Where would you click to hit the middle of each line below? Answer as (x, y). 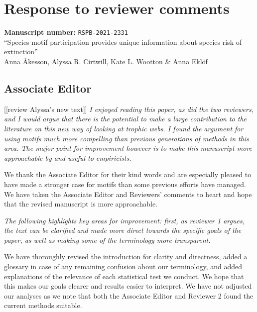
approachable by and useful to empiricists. (68, 157)
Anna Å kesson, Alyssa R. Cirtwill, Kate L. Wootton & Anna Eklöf (106, 61)
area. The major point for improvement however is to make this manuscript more (128, 148)
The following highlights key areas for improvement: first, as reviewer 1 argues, (124, 220)
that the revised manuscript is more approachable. (81, 204)
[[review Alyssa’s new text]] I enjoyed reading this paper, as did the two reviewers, (129, 109)
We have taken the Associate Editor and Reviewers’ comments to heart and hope (128, 194)
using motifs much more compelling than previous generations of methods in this (127, 138)
